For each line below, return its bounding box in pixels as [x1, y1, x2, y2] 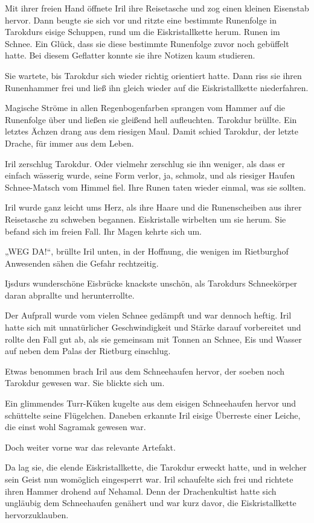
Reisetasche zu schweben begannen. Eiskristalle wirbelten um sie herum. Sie [5, 212, 286, 225]
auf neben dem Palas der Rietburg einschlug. [5, 344, 171, 357]
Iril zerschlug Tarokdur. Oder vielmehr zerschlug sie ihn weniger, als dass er [5, 157, 285, 170]
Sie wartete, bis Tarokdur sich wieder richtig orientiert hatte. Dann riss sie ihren [5, 69, 302, 81]
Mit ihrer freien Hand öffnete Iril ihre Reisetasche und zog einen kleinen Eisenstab [5, 2, 309, 14]
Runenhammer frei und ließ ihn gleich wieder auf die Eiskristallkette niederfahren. [5, 81, 309, 94]
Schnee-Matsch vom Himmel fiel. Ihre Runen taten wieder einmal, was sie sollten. [5, 180, 306, 193]
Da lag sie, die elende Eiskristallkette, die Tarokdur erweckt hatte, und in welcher [5, 461, 307, 474]
